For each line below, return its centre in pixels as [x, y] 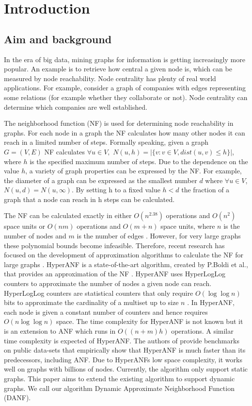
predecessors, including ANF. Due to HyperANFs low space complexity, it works [123, 359]
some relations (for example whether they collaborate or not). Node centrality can [126, 97]
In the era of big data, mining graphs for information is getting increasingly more [125, 59]
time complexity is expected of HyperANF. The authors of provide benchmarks [122, 340]
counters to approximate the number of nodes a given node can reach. [108, 283]
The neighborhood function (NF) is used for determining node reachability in [119, 123]
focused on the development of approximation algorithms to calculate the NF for [124, 255]
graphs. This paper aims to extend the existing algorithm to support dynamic [119, 378]
